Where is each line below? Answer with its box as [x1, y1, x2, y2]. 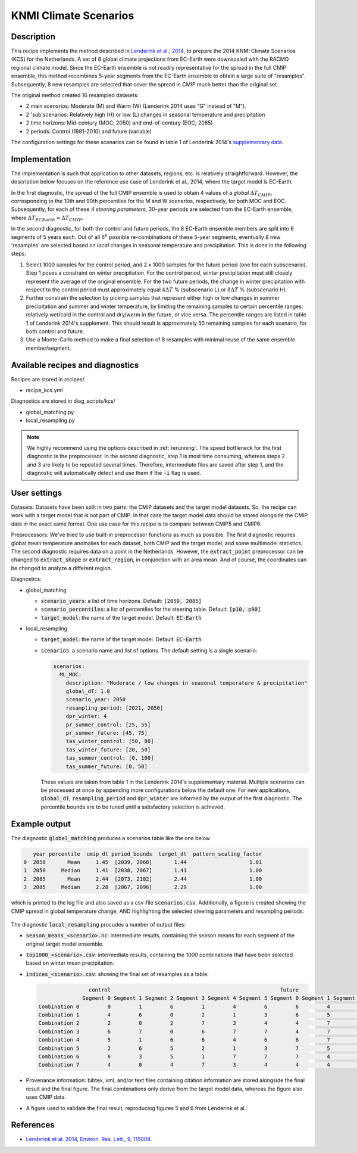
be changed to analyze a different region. [11, 564, 112, 571]
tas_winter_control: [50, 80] [65, 738, 154, 745]
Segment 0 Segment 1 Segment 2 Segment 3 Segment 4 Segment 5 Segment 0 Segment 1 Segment [82, 995, 355, 1002]
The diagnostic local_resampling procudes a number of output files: [11, 921, 186, 928]
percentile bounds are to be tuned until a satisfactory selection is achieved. [40, 803, 226, 810]
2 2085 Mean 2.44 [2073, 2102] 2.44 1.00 [23, 875, 262, 882]
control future [88, 986, 299, 993]
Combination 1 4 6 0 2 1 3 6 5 [38, 1012, 330, 1018]
